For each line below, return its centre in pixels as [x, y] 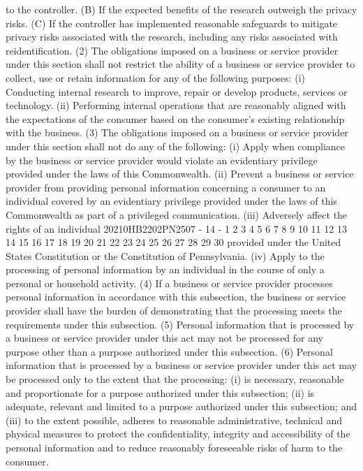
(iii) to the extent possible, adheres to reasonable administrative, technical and [174, 420]
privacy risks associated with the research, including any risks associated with [172, 37]
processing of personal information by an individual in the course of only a [165, 269]
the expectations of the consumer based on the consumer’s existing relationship [175, 118]
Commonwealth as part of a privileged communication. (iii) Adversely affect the [177, 214]
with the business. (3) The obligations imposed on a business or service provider [177, 132]
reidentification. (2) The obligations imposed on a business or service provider [172, 50]
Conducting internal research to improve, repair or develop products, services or [177, 91]
